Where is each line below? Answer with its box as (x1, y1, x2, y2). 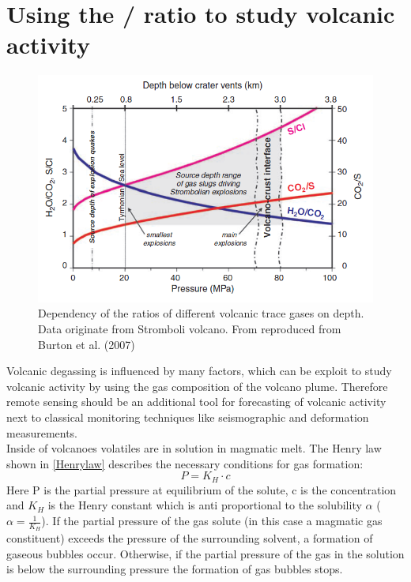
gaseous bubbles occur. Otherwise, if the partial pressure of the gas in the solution (6, 545, 405, 561)
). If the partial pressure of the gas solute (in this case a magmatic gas (41, 513, 383, 529)
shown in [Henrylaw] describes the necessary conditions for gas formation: (6, 455, 364, 471)
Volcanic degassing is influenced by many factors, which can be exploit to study (6, 362, 392, 379)
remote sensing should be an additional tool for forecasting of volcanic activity (6, 393, 386, 410)
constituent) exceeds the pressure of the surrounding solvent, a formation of (6, 530, 373, 546)
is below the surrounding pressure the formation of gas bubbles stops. (6, 561, 343, 577)
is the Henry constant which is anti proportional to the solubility (47, 497, 362, 513)
